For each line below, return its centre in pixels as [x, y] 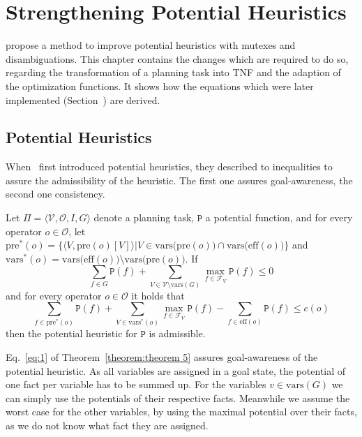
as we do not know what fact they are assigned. [107, 425]
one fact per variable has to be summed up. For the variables [136, 384]
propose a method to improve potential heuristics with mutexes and [151, 45]
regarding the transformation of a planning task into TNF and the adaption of [173, 72]
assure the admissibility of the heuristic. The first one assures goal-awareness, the [179, 180]
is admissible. [177, 333]
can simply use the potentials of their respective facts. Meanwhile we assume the [178, 398]
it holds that [158, 295]
